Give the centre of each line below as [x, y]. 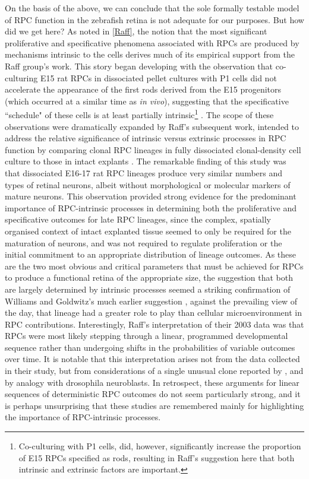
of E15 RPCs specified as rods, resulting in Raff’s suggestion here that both [157, 457]
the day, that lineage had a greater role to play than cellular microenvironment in [153, 313]
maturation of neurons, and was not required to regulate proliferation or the [144, 242]
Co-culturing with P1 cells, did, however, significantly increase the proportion [160, 446]
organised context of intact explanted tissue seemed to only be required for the [148, 231]
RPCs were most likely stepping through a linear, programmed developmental [146, 336]
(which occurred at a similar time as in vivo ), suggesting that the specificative [147, 101]
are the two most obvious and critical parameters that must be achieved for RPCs [154, 266]
